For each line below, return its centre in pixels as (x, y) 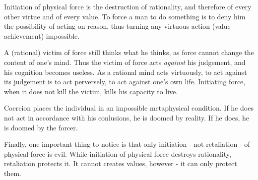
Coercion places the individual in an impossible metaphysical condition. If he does (129, 108)
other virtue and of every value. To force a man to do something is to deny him (125, 16)
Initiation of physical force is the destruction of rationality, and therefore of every (128, 6)
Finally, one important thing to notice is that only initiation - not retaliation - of (127, 144)
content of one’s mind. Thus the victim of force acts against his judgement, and (125, 62)
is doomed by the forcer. (41, 127)
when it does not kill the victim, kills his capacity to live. (91, 91)
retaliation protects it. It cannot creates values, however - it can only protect (121, 163)
